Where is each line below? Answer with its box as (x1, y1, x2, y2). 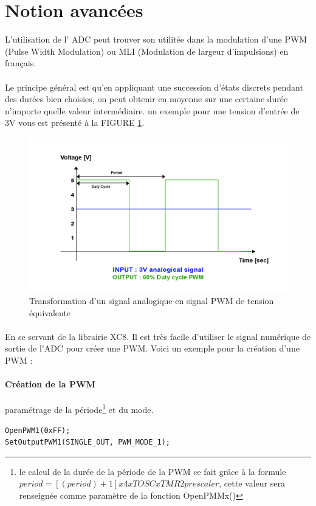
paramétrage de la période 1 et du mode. (5, 401, 154, 415)
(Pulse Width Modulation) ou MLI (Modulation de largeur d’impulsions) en (5, 44, 289, 57)
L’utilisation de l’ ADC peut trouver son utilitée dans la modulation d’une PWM (5, 33, 307, 46)
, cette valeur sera (219, 477, 285, 490)
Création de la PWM (5, 378, 95, 390)
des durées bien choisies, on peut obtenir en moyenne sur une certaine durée (5, 92, 288, 105)
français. (5, 57, 36, 69)
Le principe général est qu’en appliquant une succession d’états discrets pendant (5, 80, 303, 93)
